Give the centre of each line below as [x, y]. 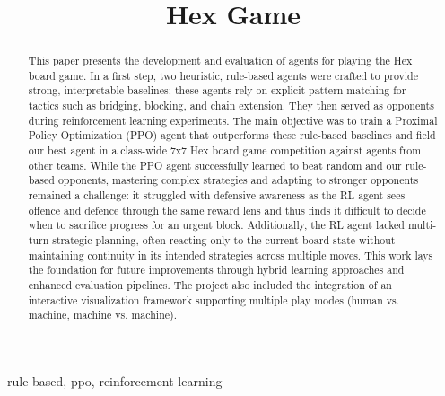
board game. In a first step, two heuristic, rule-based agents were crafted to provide [223, 75]
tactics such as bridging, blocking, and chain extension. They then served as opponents [231, 106]
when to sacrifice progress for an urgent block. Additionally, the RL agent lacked [216, 225]
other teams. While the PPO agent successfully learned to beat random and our [215, 165]
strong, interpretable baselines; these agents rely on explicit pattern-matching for [217, 90]
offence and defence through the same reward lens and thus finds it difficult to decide [227, 210]
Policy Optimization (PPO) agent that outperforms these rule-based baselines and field [232, 135]
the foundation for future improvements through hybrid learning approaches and [216, 270]
